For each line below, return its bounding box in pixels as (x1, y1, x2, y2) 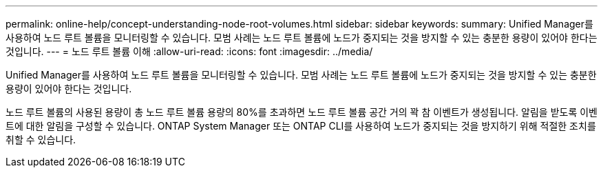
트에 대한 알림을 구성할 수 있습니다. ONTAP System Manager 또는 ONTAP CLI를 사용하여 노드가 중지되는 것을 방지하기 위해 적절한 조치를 (6, 120, 596, 132)
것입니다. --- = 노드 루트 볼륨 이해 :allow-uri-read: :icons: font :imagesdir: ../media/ (6, 45, 373, 57)
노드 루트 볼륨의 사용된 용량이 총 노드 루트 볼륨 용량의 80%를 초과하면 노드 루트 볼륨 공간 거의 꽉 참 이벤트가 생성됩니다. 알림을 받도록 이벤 (6, 106, 597, 118)
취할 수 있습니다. (6, 134, 76, 145)
